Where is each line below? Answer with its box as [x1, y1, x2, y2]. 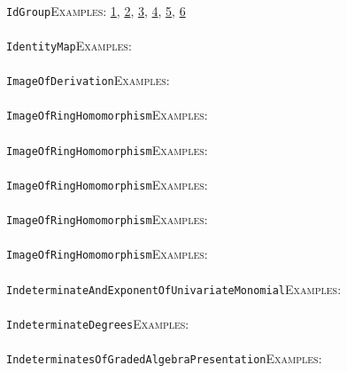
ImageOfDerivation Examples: [6, 71, 170, 89]
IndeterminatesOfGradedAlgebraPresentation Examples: [6, 349, 322, 368]
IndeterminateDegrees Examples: [6, 314, 189, 332]
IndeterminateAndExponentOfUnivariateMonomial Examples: [6, 279, 342, 298]
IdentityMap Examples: [6, 35, 132, 54]
